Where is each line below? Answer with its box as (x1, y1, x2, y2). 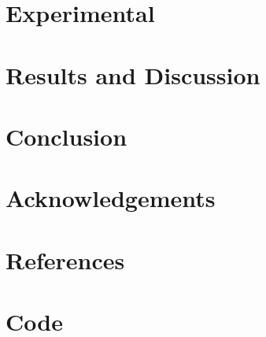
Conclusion (6, 120, 127, 152)
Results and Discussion (6, 58, 260, 91)
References (6, 243, 125, 276)
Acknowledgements (6, 182, 216, 214)
